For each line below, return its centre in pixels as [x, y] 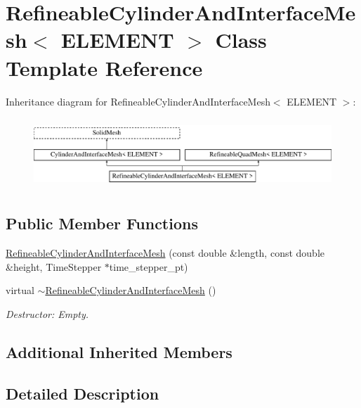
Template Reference [104, 67]
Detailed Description [83, 393]
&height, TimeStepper [54, 266]
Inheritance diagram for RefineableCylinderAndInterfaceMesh [138, 101]
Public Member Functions [102, 223]
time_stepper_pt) [149, 266]
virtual [20, 290]
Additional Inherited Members [119, 351]
